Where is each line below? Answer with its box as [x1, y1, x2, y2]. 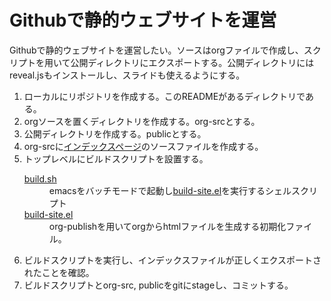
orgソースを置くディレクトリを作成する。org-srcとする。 [23, 115, 261, 127]
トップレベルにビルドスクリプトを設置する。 [23, 152, 209, 165]
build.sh [23, 172, 57, 185]
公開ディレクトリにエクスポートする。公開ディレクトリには [70, 56, 315, 68]
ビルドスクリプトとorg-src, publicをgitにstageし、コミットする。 [23, 279, 294, 291]
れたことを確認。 [23, 266, 95, 278]
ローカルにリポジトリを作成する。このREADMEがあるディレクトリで [23, 90, 306, 102]
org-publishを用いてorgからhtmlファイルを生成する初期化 [48, 220, 287, 232]
